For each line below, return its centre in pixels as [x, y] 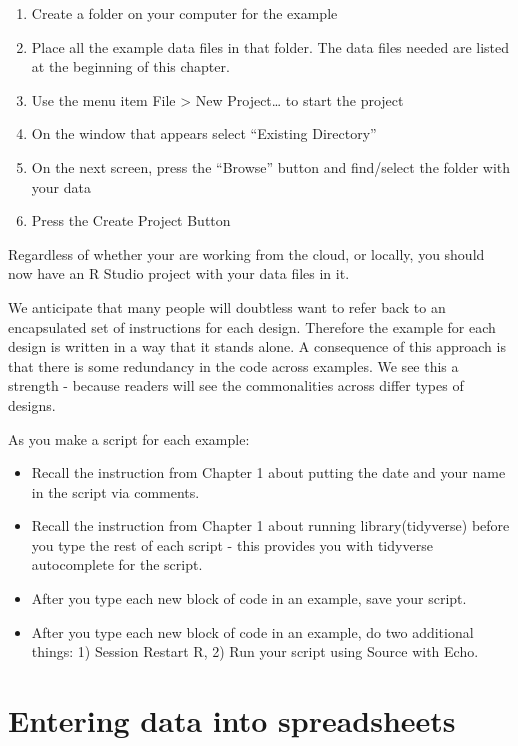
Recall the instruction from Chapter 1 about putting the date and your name [268, 472]
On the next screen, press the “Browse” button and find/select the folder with [271, 166]
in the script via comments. [115, 491]
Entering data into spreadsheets [232, 720]
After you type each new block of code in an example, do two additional [252, 631]
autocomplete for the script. [117, 564]
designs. [32, 404]
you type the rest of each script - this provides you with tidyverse [232, 544]
